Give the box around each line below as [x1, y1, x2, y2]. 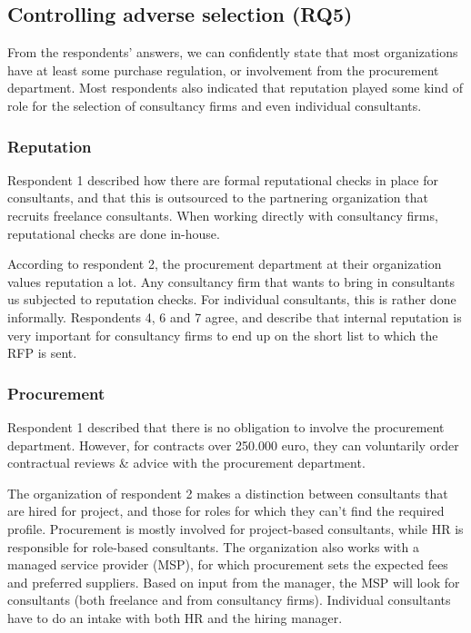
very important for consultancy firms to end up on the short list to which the [7, 325, 438, 344]
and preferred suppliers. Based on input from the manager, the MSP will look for [7, 572, 460, 591]
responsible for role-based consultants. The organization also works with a [7, 537, 420, 556]
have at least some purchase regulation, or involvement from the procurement [7, 60, 439, 79]
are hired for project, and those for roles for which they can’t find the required [7, 501, 445, 520]
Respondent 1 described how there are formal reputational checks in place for [7, 170, 438, 189]
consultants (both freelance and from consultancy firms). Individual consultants [7, 590, 451, 609]
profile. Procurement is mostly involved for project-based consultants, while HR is [7, 519, 464, 538]
